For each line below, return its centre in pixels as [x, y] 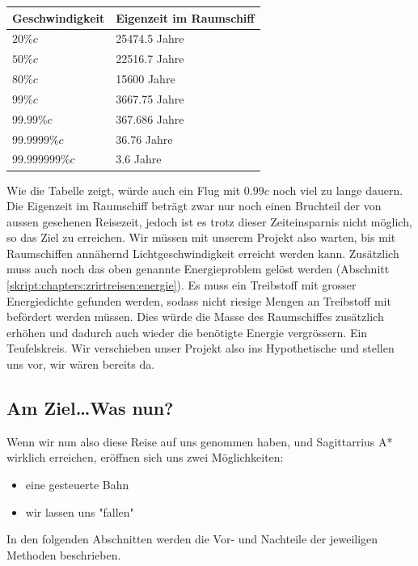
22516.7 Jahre [150, 59]
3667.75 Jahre [150, 98]
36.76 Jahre [144, 139]
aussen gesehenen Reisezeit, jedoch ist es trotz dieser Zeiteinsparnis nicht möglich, [209, 221]
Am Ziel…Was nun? [90, 408]
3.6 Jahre [139, 159]
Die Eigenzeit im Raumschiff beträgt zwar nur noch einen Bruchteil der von [194, 206]
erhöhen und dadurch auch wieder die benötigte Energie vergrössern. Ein [187, 332]
